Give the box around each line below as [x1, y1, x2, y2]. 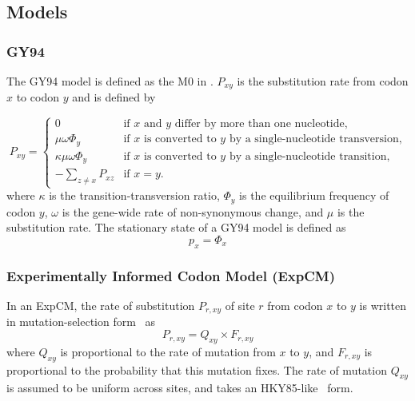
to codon [16, 89, 59, 105]
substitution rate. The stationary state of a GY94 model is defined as [6, 219, 346, 236]
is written [359, 297, 407, 314]
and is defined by [72, 89, 156, 105]
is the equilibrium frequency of [239, 187, 389, 204]
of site [225, 297, 255, 314]
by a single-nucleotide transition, [229, 150, 390, 162]
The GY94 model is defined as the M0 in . [6, 73, 213, 89]
